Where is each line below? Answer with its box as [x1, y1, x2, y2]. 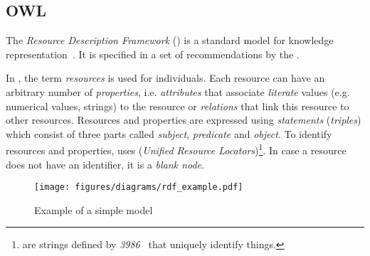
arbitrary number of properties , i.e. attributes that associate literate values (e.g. [6, 84, 350, 99]
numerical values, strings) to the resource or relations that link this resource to [6, 98, 349, 113]
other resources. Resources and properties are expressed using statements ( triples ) [6, 112, 361, 127]
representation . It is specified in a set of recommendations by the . [6, 46, 300, 61]
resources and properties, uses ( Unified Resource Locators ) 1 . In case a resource [6, 141, 347, 158]
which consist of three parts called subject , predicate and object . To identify [6, 126, 332, 141]
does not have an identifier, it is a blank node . [6, 156, 204, 171]
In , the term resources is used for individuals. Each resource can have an [6, 70, 325, 85]
